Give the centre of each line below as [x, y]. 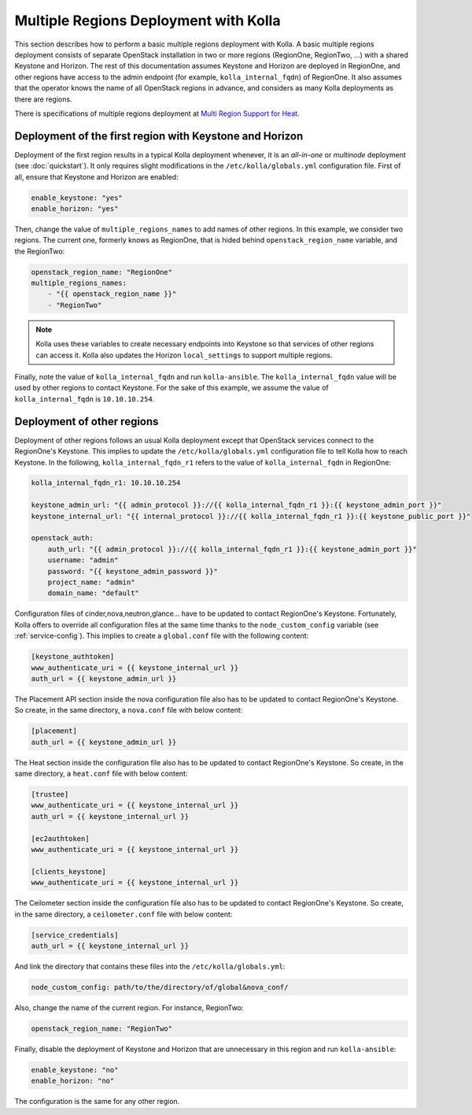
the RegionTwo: [40, 251]
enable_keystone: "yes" [77, 198]
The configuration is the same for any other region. [97, 1102]
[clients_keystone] [68, 871]
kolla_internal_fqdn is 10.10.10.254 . [85, 398]
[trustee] [50, 795]
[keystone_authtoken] [73, 657]
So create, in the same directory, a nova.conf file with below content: [129, 710]
